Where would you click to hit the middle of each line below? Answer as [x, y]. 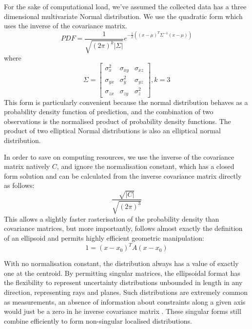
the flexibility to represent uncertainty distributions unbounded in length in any [123, 282]
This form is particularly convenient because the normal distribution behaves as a [126, 102]
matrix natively [27, 166]
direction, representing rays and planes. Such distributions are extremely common [126, 292]
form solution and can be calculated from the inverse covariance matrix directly [123, 175]
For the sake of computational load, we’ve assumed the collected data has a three [125, 6]
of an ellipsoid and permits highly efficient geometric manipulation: [104, 238]
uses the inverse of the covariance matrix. [66, 26]
